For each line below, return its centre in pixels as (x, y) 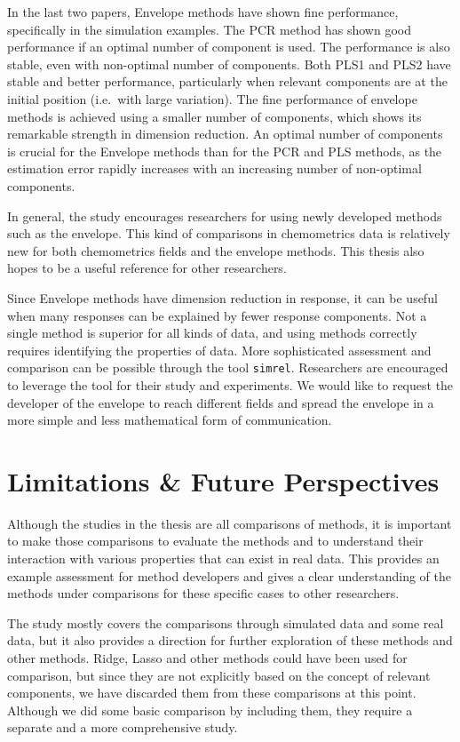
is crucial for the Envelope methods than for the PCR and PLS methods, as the (225, 151)
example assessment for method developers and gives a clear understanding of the (229, 575)
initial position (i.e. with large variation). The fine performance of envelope (212, 98)
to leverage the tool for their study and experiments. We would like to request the (230, 384)
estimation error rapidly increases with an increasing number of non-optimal (214, 168)
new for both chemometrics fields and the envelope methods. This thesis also (216, 250)
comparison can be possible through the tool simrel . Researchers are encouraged (228, 367)
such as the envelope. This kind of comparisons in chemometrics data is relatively (229, 233)
